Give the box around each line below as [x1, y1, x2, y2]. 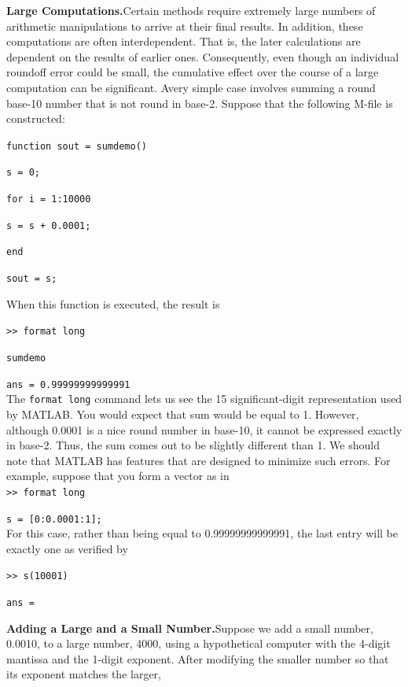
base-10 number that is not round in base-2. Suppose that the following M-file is [6, 94, 393, 111]
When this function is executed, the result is [6, 295, 220, 312]
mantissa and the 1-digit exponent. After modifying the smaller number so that [6, 650, 389, 667]
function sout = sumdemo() [6, 140, 147, 152]
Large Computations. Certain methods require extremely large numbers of [6, 2, 376, 18]
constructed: [6, 110, 65, 127]
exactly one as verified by [6, 540, 128, 556]
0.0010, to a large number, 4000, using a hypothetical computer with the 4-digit [6, 635, 391, 652]
